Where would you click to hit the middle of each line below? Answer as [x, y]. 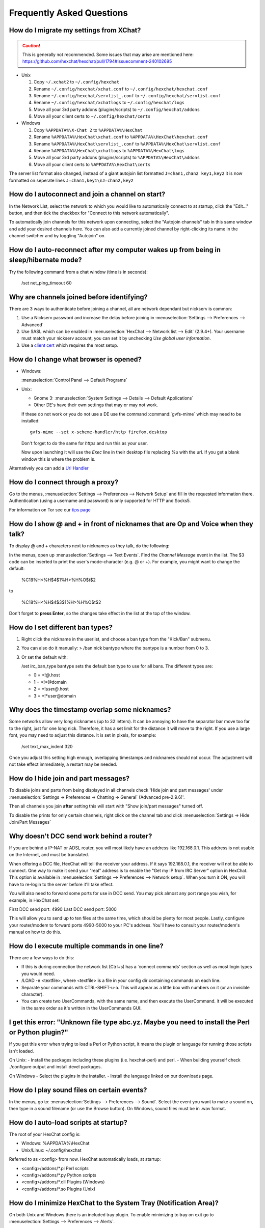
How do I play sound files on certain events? [78, 1090]
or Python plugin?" [39, 1032]
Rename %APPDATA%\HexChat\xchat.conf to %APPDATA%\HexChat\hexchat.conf [121, 137]
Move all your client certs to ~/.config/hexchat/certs [92, 116]
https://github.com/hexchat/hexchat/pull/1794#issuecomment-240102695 [97, 61]
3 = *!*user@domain [55, 696]
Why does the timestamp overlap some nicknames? [90, 710]
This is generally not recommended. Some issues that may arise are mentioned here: [108, 55]
